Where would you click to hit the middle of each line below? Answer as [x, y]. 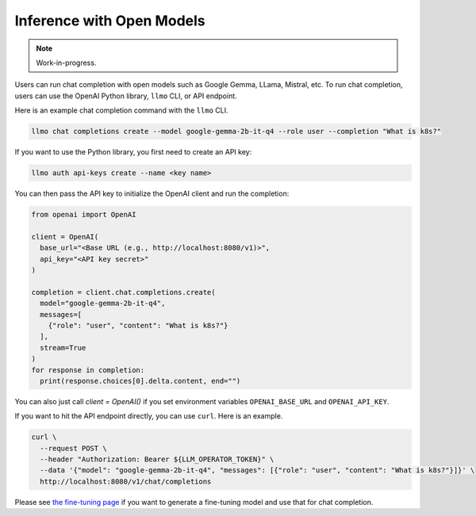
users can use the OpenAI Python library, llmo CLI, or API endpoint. [126, 96]
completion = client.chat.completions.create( [123, 292]
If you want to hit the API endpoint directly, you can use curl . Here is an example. [149, 416]
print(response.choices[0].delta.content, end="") [140, 381]
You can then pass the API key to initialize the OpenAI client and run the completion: [152, 193]
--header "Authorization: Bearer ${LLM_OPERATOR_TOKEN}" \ [157, 459]
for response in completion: [88, 370]
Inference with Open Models [110, 21]
